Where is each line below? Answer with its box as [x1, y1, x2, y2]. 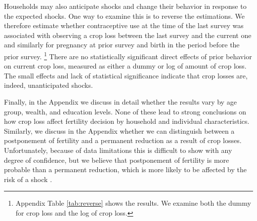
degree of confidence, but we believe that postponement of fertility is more [4, 154, 229, 165]
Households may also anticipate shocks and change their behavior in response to [4, 1, 247, 11]
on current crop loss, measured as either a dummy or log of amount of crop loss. [4, 61, 247, 71]
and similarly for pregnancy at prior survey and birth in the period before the [4, 39, 240, 50]
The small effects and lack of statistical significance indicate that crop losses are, [4, 70, 248, 80]
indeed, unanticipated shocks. [4, 80, 93, 90]
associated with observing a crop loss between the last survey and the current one [4, 30, 252, 40]
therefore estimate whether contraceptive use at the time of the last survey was [4, 20, 244, 31]
